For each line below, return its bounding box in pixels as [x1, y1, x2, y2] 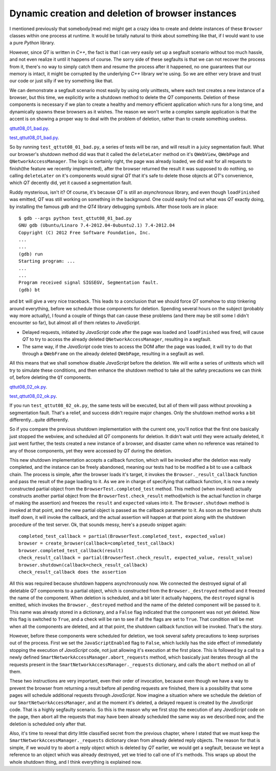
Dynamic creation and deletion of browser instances [9, 8, 237, 19]
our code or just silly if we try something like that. [9, 78, 113, 84]
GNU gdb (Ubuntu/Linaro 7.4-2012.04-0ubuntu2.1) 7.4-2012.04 [18, 222, 175, 229]
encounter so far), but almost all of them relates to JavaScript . [9, 320, 141, 326]
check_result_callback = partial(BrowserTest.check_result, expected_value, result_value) [18, 555, 253, 561]
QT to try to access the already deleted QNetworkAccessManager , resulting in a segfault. [22, 336, 212, 343]
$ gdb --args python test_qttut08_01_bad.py [18, 215, 132, 221]
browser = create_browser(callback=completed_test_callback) [18, 540, 175, 547]
